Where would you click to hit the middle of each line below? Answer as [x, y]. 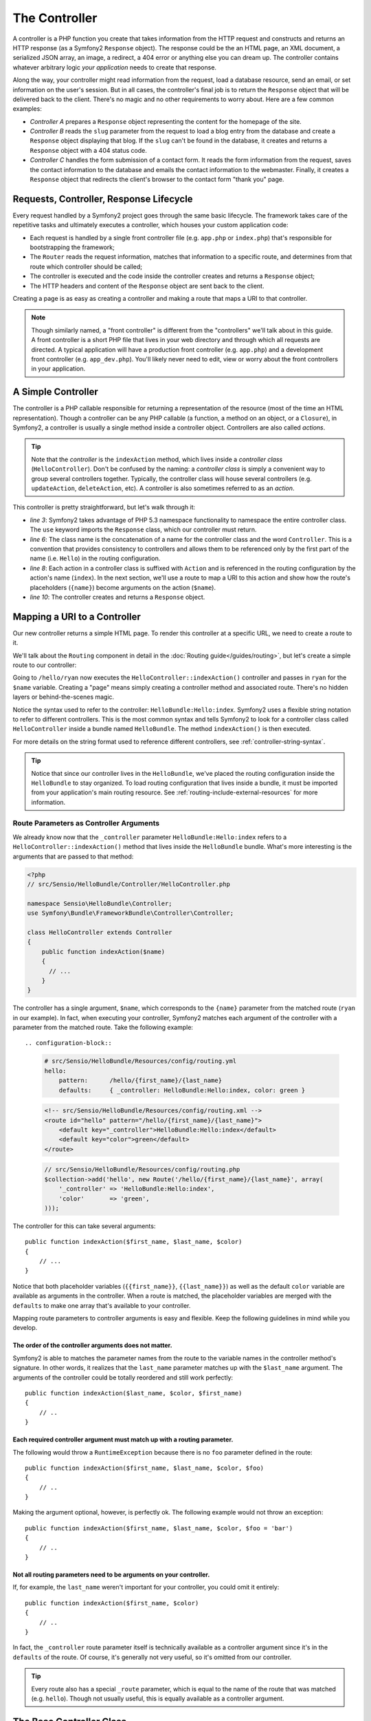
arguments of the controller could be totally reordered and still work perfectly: [123, 1377]
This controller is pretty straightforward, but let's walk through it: [104, 507]
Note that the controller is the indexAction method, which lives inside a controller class [157, 459]
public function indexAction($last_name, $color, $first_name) [134, 1393]
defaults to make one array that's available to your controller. [102, 1305]
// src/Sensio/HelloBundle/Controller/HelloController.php [128, 884]
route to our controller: [45, 665]
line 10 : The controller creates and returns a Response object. [117, 597]
